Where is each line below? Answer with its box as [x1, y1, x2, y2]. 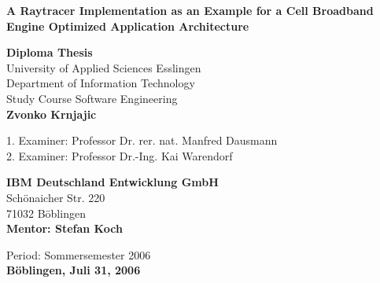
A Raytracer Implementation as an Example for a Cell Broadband [6, 2, 374, 18]
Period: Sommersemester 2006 [6, 246, 151, 263]
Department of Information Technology [6, 75, 195, 91]
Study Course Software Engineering [6, 90, 178, 106]
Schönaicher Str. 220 [6, 189, 105, 205]
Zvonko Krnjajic [6, 105, 97, 122]
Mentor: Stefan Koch [6, 220, 123, 237]
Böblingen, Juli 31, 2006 [6, 262, 141, 278]
